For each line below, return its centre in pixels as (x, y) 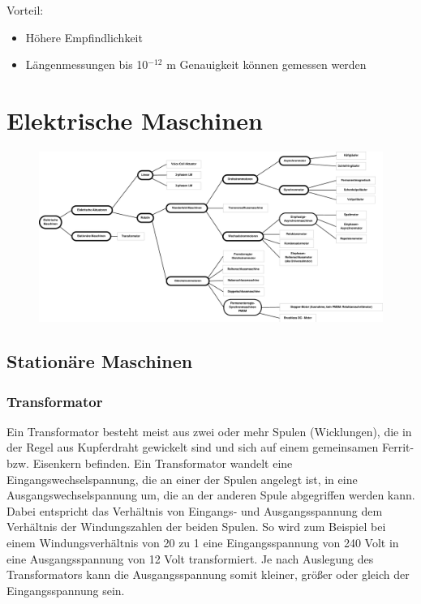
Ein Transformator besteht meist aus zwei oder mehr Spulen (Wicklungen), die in (209, 431)
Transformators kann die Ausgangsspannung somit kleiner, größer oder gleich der (208, 574)
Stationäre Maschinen (100, 361)
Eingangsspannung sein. (66, 590)
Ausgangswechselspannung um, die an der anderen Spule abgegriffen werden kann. (211, 495)
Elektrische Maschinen (135, 120)
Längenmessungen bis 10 (87, 64)
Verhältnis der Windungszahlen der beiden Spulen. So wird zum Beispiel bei (196, 527)
